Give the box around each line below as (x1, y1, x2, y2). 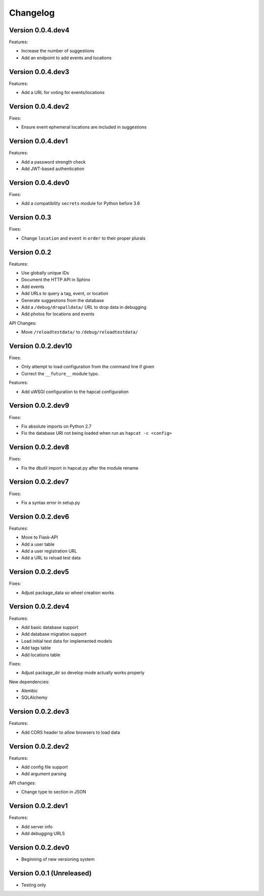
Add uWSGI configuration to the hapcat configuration (21, 389, 129, 395)
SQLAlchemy (21, 695, 48, 700)
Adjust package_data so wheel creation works (21, 590, 114, 596)
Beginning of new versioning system (21, 856, 95, 862)
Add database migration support (21, 631, 87, 637)
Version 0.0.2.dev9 (9, 401, 69, 410)
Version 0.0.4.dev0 (9, 178, 69, 187)
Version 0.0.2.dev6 (9, 512, 69, 521)
